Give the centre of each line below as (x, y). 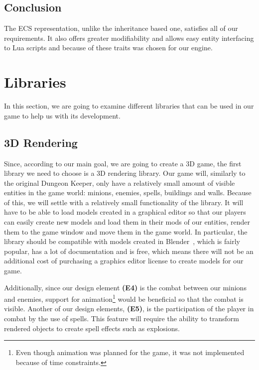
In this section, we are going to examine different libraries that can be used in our (129, 106)
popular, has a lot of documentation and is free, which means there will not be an (129, 251)
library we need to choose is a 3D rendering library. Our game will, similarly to (125, 173)
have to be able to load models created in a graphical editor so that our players (125, 212)
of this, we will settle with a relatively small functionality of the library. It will (124, 202)
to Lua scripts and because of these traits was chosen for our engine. (108, 48)
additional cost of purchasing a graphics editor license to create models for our (124, 261)
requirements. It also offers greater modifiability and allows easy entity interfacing (129, 38)
